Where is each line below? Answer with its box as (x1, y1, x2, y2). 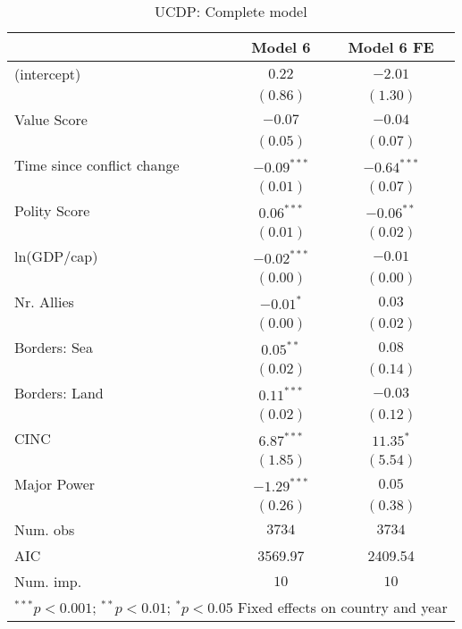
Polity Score (14, 200, 90, 221)
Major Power (14, 474, 96, 494)
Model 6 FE (348, 37, 434, 57)
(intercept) (14, 63, 81, 84)
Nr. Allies (14, 291, 74, 312)
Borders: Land (14, 382, 104, 403)
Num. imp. (14, 571, 82, 591)
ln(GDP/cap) (14, 246, 98, 266)
